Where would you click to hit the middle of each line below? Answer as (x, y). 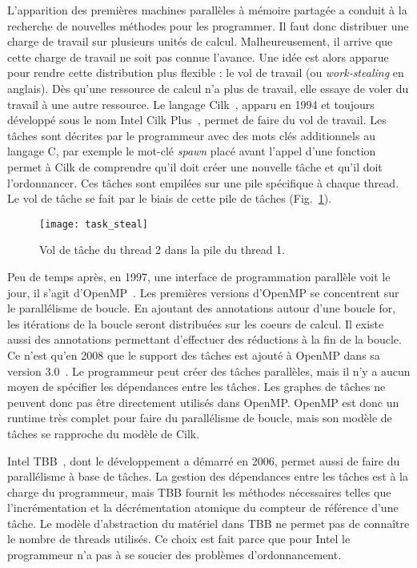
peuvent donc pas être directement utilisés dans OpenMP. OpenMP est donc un (203, 402)
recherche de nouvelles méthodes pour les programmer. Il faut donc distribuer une (208, 25)
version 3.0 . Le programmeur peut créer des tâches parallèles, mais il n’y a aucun (209, 371)
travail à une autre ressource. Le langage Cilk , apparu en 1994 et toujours (191, 104)
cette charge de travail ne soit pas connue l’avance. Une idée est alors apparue (198, 56)
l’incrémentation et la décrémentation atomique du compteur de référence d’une (203, 508)
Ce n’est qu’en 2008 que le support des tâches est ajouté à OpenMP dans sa (194, 354)
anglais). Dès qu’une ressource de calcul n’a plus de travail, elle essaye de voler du (208, 88)
